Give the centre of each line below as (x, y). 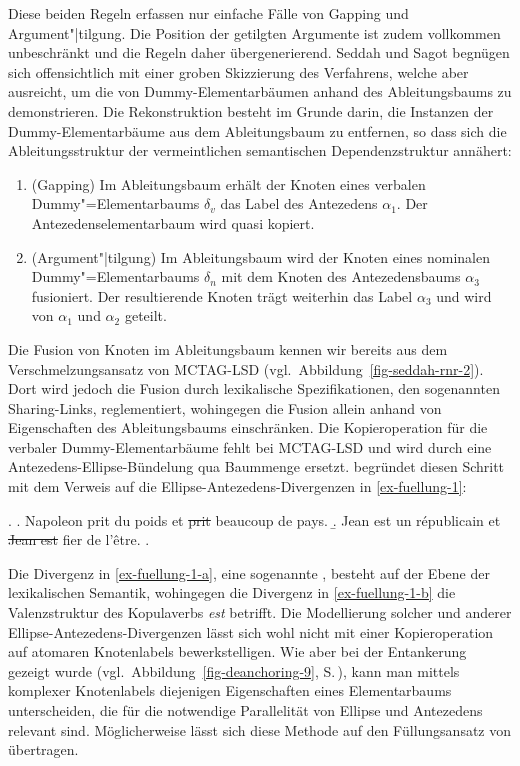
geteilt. (145, 315)
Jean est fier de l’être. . (79, 539)
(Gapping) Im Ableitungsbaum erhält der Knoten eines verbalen (228, 183)
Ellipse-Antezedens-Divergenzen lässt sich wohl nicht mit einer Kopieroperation (251, 631)
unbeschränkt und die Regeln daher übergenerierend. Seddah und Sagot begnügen (259, 52)
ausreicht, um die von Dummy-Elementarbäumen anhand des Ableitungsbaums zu (260, 91)
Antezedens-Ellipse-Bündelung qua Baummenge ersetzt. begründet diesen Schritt (256, 466)
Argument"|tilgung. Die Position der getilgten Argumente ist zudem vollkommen (254, 32)
